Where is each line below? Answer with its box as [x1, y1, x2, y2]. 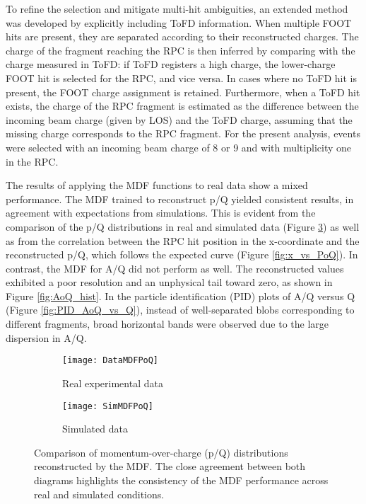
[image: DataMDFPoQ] [62, 355, 159, 366]
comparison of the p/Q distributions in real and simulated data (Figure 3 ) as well [6, 219, 360, 234]
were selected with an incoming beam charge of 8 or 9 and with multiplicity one [6, 139, 351, 154]
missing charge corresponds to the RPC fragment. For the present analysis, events [6, 126, 360, 141]
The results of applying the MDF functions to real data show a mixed [6, 178, 308, 193]
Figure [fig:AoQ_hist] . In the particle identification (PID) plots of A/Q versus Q [6, 288, 355, 303]
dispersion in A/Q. [6, 330, 87, 345]
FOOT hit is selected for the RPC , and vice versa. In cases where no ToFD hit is [6, 70, 357, 85]
